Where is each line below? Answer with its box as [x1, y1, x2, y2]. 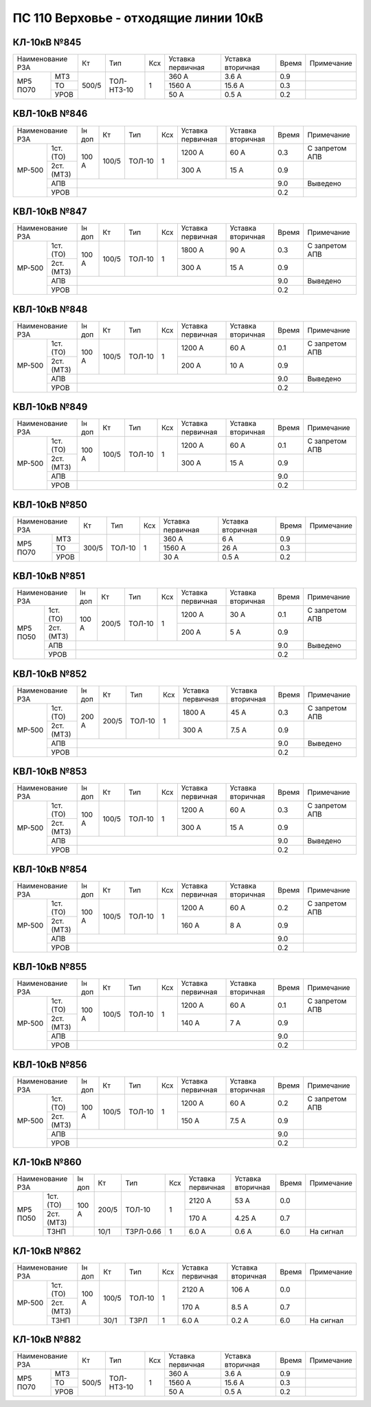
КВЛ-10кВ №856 [12, 1059, 87, 1070]
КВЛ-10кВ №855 [12, 961, 87, 973]
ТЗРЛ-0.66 [124, 1227, 161, 1237]
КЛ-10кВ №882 [12, 1333, 82, 1346]
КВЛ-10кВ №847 [12, 206, 87, 217]
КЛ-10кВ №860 [12, 1156, 82, 1168]
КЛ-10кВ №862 [12, 1245, 82, 1257]
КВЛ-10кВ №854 [12, 863, 87, 875]
